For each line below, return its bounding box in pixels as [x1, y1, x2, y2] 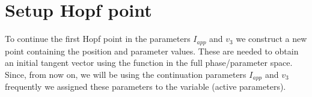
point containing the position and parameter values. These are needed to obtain [5, 44, 299, 57]
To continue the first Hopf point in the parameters [5, 32, 191, 45]
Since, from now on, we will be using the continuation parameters [5, 68, 246, 80]
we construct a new [236, 32, 307, 45]
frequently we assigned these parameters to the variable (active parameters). [5, 80, 286, 93]
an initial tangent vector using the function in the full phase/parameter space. [5, 56, 293, 69]
